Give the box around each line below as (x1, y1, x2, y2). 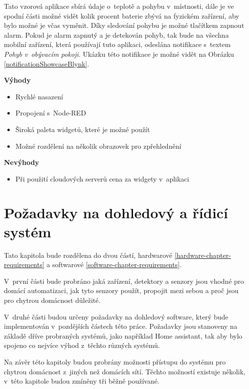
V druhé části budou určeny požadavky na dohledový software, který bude (4, 311, 228, 321)
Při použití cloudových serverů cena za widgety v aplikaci (15, 173, 189, 183)
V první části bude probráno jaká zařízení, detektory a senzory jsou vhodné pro (4, 275, 244, 286)
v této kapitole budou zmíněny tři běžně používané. (4, 376, 159, 386)
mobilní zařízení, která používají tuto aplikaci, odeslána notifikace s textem (4, 39, 231, 49)
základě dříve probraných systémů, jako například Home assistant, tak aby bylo (4, 330, 243, 341)
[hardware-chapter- (174, 250, 231, 260)
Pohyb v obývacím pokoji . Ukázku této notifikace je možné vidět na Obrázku (4, 48, 234, 59)
